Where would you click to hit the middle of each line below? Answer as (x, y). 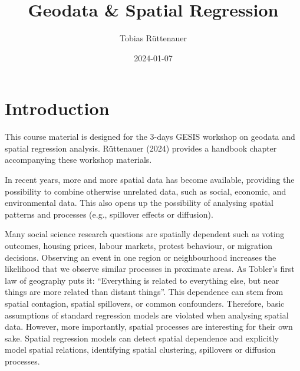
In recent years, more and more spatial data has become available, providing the (150, 180)
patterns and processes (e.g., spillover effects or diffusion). (109, 214)
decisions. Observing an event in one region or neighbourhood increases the (141, 257)
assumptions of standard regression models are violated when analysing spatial (147, 315)
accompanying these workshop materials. (78, 160)
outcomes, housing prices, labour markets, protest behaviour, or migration (139, 245)
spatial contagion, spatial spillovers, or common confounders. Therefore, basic (145, 303)
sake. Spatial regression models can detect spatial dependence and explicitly (142, 338)
